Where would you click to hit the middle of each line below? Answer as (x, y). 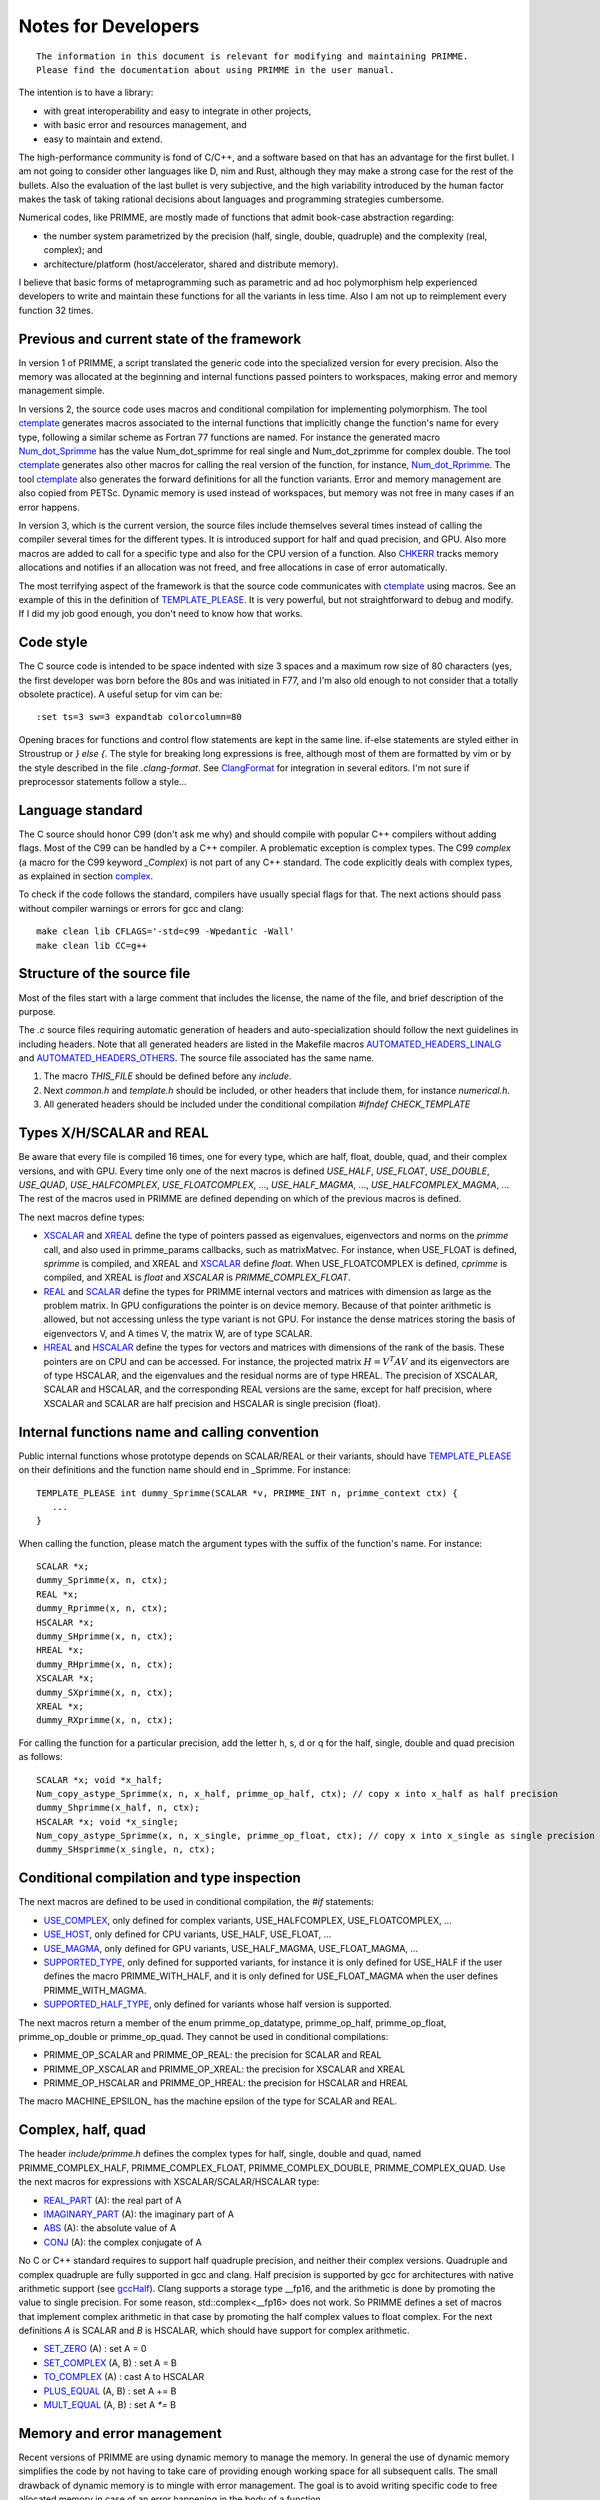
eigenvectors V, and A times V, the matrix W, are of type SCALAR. (178, 1333)
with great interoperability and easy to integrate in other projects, (177, 111)
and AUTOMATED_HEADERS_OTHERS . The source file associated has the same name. (196, 1058)
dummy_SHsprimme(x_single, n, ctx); (126, 1849)
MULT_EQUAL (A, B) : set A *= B (110, 2405)
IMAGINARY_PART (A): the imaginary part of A (139, 2214)
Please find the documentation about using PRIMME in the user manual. (215, 69)
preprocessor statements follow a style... (102, 781)
